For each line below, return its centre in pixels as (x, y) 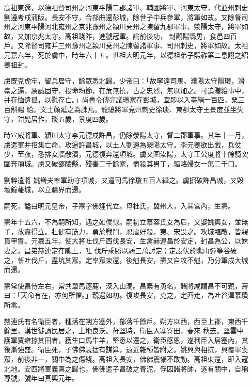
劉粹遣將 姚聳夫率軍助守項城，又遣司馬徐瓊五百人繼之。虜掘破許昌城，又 (120, 180)
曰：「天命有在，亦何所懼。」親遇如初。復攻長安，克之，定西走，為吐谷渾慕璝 (126, 295)
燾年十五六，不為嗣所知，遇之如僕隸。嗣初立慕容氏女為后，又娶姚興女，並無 (126, 222)
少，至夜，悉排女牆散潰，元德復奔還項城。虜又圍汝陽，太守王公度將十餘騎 (123, 154)
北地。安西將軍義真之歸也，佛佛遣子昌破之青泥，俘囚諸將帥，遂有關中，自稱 (126, 368)
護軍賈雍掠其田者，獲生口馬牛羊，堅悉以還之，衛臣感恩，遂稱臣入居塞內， (123, 340)
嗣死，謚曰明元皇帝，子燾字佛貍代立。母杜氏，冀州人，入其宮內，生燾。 (119, 205)
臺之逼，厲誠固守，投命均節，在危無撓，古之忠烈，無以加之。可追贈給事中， (126, 90)
